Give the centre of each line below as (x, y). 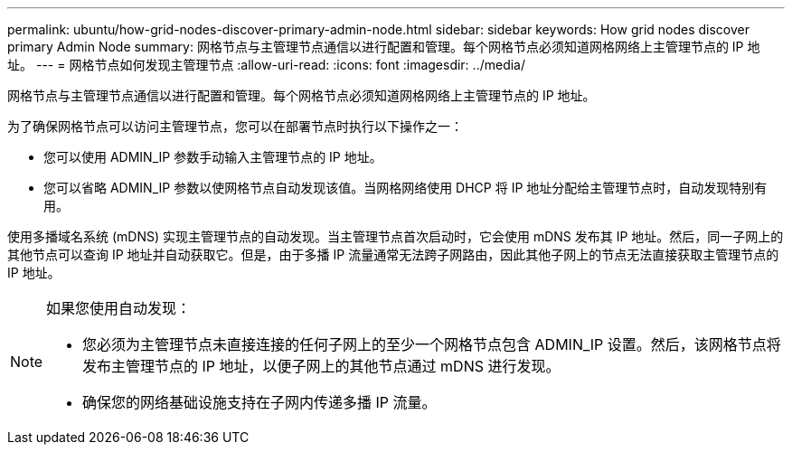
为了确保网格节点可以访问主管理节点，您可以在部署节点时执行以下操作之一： (235, 126)
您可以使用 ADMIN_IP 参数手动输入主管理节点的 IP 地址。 (213, 157)
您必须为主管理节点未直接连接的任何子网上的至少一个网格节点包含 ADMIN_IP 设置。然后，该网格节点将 (432, 344)
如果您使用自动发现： (119, 308)
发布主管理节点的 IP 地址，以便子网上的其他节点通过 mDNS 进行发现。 (321, 366)
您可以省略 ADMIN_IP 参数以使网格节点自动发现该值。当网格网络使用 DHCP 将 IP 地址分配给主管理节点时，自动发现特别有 (405, 188)
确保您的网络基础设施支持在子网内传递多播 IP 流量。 (259, 402)
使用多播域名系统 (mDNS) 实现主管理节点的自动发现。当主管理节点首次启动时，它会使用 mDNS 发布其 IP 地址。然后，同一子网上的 (396, 236)
